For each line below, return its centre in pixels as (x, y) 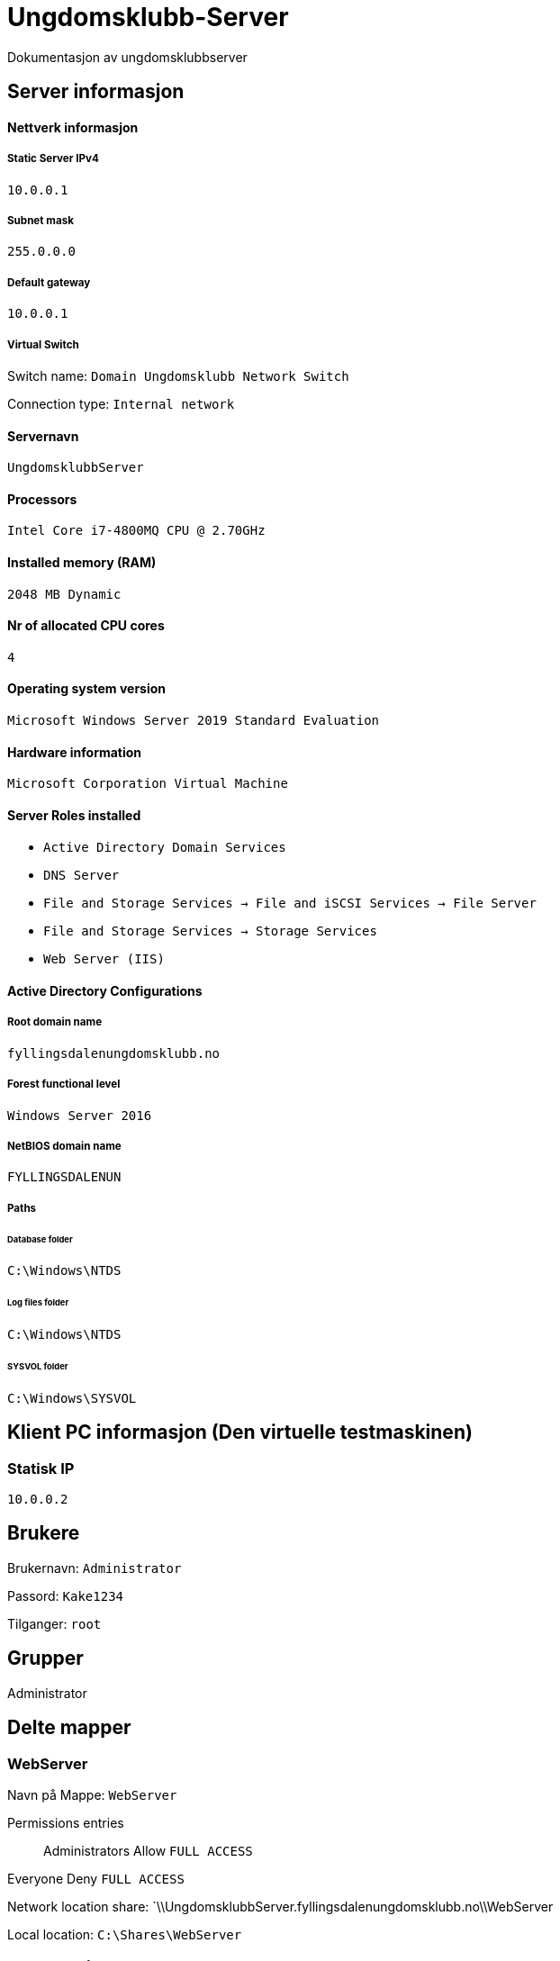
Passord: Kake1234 (65, 1595)
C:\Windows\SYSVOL (72, 1398)
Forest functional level (64, 1084)
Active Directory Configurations (105, 991)
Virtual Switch (43, 344)
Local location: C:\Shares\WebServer (125, 1934)
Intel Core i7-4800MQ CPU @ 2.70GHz (136, 531)
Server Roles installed (74, 815)
